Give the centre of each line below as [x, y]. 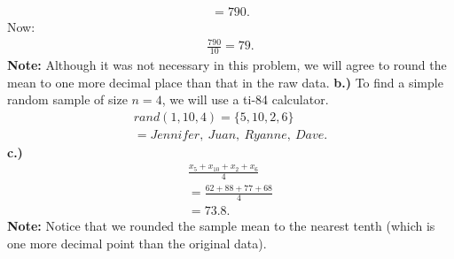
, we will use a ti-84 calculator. [245, 99]
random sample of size [67, 99]
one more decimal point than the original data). [137, 243]
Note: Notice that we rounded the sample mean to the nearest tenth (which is [221, 226]
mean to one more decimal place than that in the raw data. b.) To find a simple [225, 82]
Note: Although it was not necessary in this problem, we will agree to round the [227, 65]
